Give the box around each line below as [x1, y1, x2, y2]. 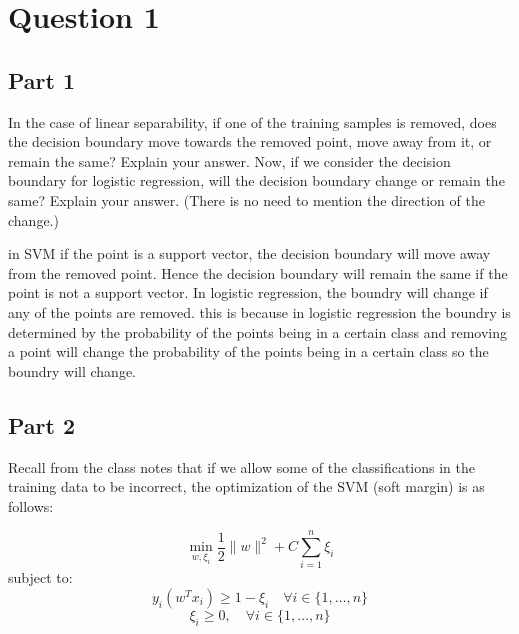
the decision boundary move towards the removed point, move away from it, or [8, 131, 492, 152]
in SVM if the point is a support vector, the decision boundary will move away [8, 243, 491, 264]
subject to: [8, 567, 73, 588]
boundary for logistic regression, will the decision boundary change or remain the [8, 170, 505, 191]
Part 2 [8, 409, 76, 440]
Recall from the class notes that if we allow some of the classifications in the [8, 456, 475, 477]
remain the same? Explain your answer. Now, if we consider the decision [8, 150, 451, 171]
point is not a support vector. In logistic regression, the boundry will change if [8, 282, 488, 303]
